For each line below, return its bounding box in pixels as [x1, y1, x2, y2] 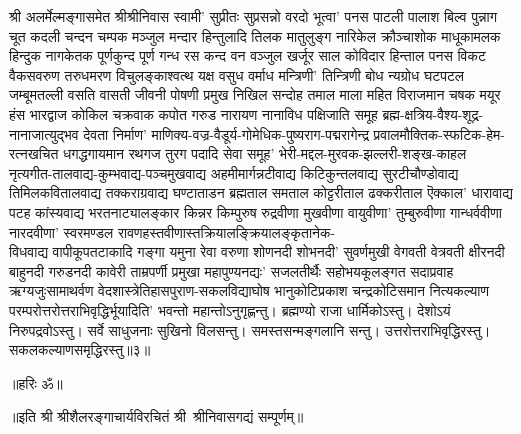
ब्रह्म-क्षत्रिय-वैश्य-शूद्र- [382, 103, 484, 124]
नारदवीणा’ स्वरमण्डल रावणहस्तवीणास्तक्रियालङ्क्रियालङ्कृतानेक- [9, 221, 336, 242]
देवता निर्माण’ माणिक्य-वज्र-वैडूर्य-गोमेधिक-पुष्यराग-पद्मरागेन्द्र [83, 123, 369, 144]
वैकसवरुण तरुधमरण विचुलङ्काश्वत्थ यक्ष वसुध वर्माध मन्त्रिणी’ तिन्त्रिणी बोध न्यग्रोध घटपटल [9, 64, 465, 85]
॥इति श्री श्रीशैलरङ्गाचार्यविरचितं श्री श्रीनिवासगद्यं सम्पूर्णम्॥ [9, 406, 304, 427]
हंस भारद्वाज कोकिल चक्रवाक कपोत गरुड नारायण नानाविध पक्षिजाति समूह [9, 103, 378, 124]
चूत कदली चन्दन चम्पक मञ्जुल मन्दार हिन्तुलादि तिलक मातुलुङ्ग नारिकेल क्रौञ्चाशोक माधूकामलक [9, 25, 501, 46]
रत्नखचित [9, 143, 59, 164]
